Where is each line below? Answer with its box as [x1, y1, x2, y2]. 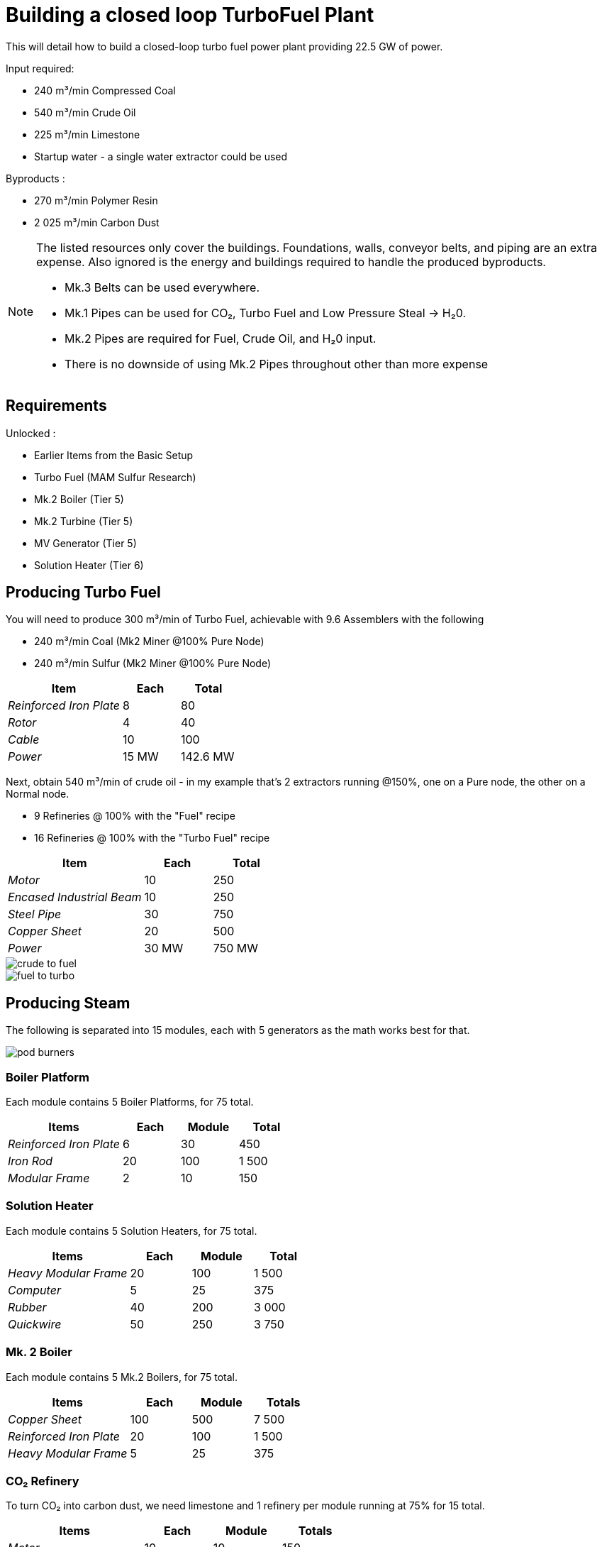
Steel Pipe [8, 907, 62, 922]
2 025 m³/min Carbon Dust [34, 216, 160, 229]
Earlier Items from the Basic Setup [34, 448, 194, 461]
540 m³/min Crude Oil [34, 106, 136, 119]
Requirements [6, 397, 107, 415]
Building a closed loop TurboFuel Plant [6, 3, 374, 27]
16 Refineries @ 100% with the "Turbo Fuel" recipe [34, 832, 270, 844]
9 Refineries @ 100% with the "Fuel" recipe [34, 810, 235, 822]
